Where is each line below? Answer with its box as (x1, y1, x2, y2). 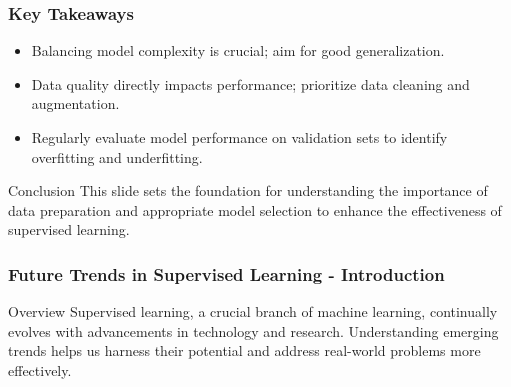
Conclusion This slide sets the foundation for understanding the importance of (8, 180, 488, 201)
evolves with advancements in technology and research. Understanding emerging (8, 320, 499, 341)
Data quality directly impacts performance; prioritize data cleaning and (31, 73, 470, 94)
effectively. (8, 359, 72, 380)
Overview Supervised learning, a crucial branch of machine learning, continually (8, 301, 498, 322)
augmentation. (31, 93, 120, 114)
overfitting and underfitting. (31, 146, 203, 167)
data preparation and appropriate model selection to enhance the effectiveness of (8, 199, 502, 220)
